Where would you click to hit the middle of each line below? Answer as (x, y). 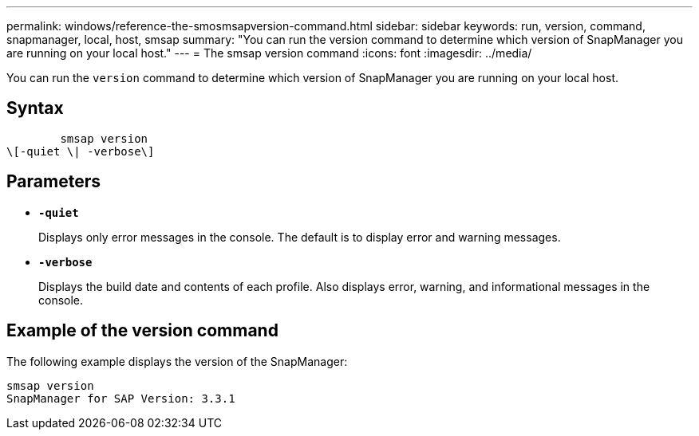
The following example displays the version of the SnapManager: (177, 361)
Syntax (35, 108)
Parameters (53, 182)
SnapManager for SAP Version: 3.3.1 (121, 398)
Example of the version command (142, 331)
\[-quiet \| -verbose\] (81, 151)
